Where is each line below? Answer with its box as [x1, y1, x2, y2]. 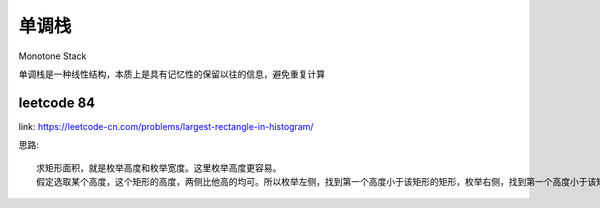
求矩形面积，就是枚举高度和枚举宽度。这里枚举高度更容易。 [36, 162, 282, 174]
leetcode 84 [18, 94, 96, 111]
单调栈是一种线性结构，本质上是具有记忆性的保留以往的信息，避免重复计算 [18, 68, 325, 80]
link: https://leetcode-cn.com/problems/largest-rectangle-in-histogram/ [18, 120, 314, 132]
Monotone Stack [18, 50, 87, 62]
